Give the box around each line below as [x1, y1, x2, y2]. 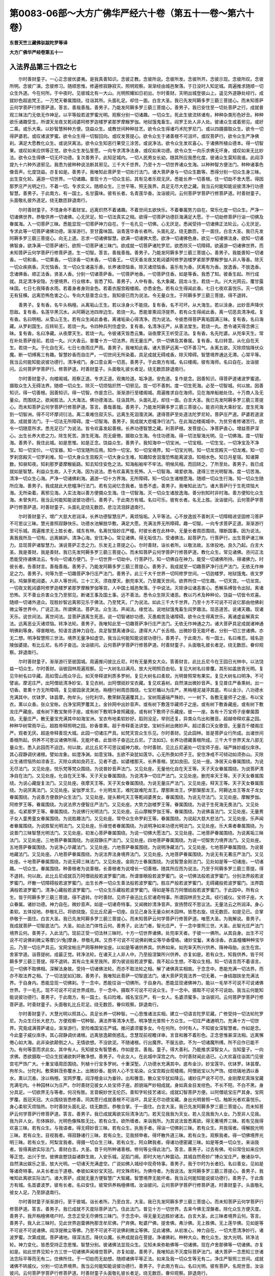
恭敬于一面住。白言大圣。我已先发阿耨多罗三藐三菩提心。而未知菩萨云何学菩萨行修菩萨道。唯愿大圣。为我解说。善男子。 [9, 915, 264, 921]
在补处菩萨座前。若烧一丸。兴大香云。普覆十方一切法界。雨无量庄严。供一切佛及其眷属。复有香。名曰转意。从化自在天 [9, 337, 259, 343]
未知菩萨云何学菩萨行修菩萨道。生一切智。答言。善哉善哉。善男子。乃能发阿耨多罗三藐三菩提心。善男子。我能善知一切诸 [9, 250, 264, 256]
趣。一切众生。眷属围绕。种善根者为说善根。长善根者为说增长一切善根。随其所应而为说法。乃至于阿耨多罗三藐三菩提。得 [9, 866, 264, 872]
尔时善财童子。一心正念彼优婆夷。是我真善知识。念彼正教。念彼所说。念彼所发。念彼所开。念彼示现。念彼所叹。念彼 [18, 76, 264, 82]
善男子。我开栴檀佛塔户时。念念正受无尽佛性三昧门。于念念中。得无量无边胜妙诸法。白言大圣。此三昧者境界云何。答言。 [9, 1213, 264, 1219]
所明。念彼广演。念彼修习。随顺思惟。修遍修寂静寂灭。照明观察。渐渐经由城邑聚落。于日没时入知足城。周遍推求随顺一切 [9, 83, 264, 89]
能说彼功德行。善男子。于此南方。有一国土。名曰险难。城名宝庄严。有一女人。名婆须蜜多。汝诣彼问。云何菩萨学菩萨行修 [9, 994, 264, 1000]
